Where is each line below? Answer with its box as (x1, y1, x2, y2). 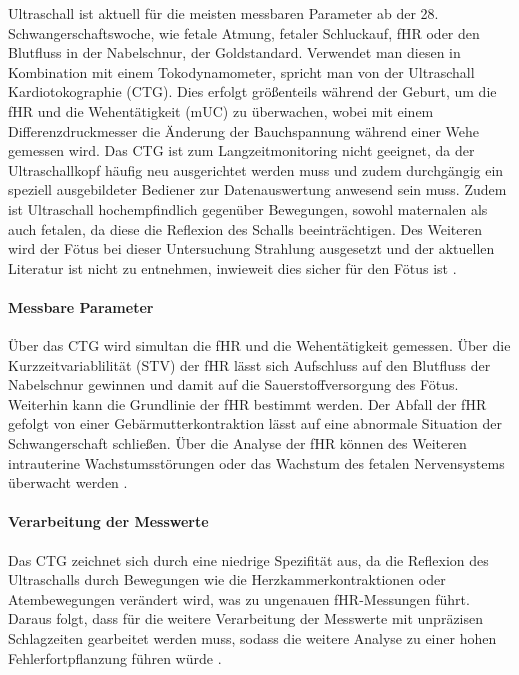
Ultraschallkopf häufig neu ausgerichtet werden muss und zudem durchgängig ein (8, 159, 504, 180)
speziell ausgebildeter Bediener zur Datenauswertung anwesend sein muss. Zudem (8, 179, 507, 200)
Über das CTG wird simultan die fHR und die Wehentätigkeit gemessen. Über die (8, 335, 511, 356)
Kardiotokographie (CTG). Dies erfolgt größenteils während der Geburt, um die (8, 81, 497, 102)
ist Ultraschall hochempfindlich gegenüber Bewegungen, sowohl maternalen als (8, 198, 488, 219)
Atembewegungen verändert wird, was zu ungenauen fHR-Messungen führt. (8, 588, 470, 609)
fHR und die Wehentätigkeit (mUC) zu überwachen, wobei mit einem (8, 100, 434, 121)
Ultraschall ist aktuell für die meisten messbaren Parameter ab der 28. (8, 3, 439, 23)
